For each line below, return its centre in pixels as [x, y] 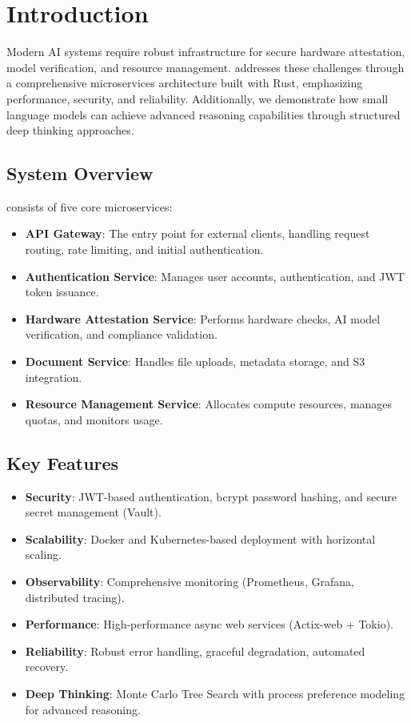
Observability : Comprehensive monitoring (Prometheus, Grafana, [190, 581]
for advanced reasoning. [83, 709]
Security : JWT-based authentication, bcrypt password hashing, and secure [211, 496]
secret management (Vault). [93, 512]
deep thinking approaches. [70, 130]
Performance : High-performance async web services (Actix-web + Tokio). [209, 624]
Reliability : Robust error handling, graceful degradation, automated [195, 651]
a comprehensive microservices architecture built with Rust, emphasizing [185, 83]
